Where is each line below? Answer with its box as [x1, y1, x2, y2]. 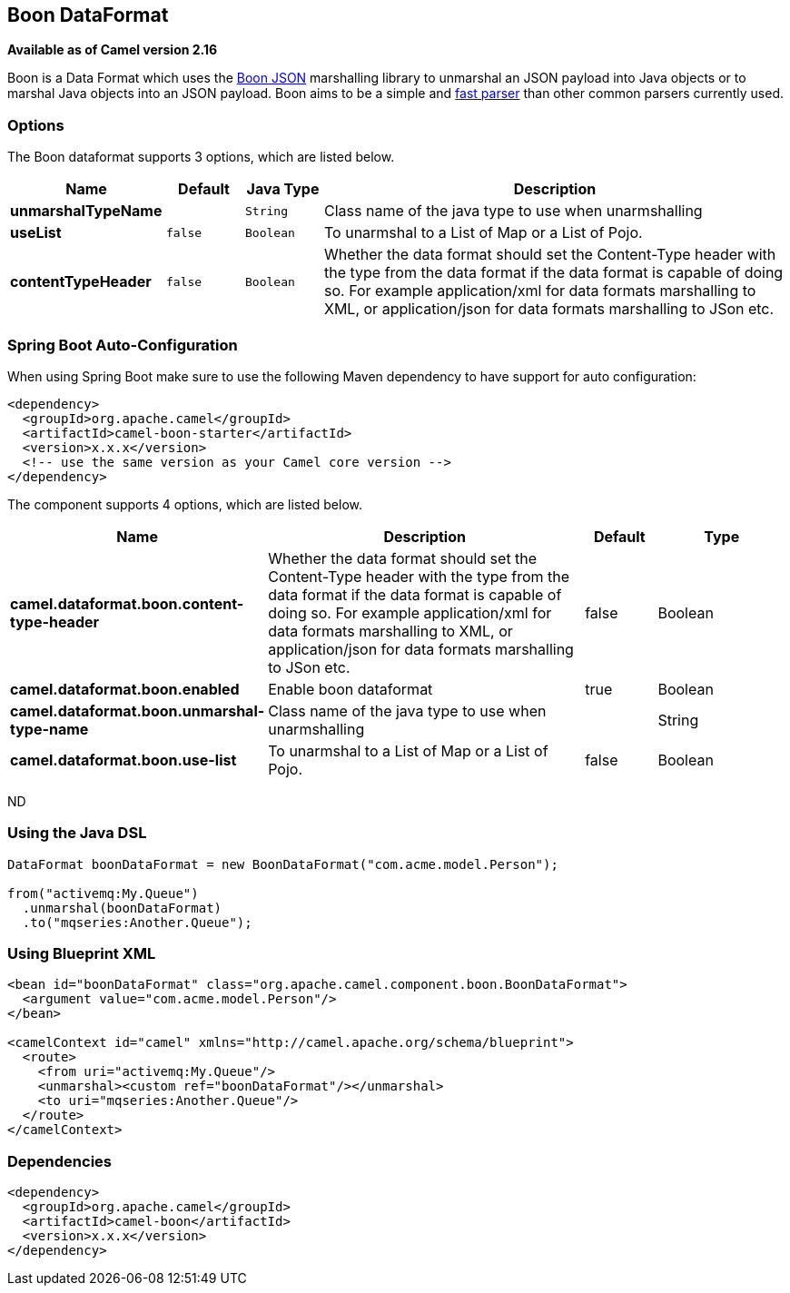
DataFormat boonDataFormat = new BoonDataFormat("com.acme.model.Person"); [7, 856, 558, 872]
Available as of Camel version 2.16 [7, 42, 218, 58]
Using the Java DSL [7, 824, 147, 843]
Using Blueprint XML [7, 944, 156, 963]
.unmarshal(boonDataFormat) [22, 900, 222, 915]
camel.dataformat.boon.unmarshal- [10, 701, 265, 720]
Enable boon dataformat [268, 679, 433, 698]
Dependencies [7, 1151, 113, 1170]
